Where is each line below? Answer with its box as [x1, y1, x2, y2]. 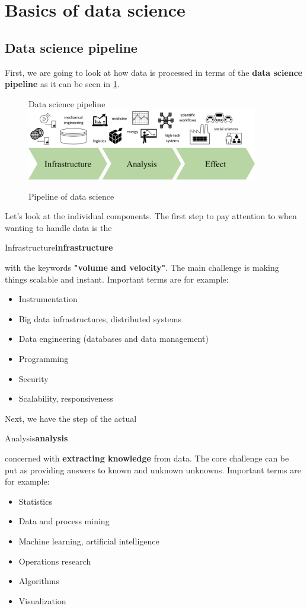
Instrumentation [18, 293, 78, 305]
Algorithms [18, 575, 59, 587]
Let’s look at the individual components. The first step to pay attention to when [5, 210, 297, 222]
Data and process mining [18, 515, 110, 527]
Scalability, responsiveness [18, 392, 113, 405]
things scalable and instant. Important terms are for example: [5, 273, 229, 285]
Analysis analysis [5, 432, 68, 444]
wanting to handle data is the [5, 221, 112, 233]
